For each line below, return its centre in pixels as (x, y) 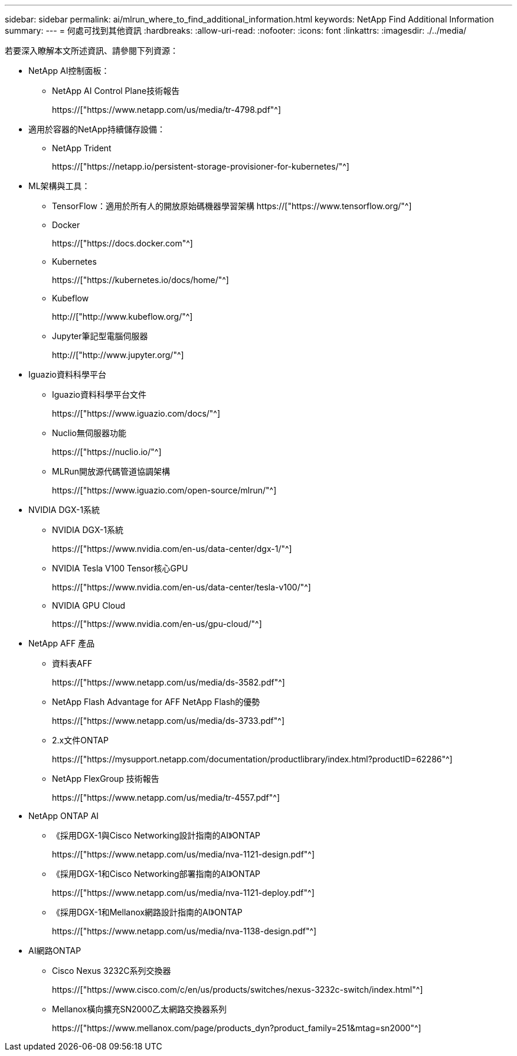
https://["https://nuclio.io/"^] (107, 452)
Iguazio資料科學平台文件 (99, 394)
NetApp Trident (82, 148)
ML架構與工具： (59, 186)
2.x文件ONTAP (80, 740)
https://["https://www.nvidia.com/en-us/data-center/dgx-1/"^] (172, 549)
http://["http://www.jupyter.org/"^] (118, 355)
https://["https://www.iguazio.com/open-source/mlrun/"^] (164, 490)
